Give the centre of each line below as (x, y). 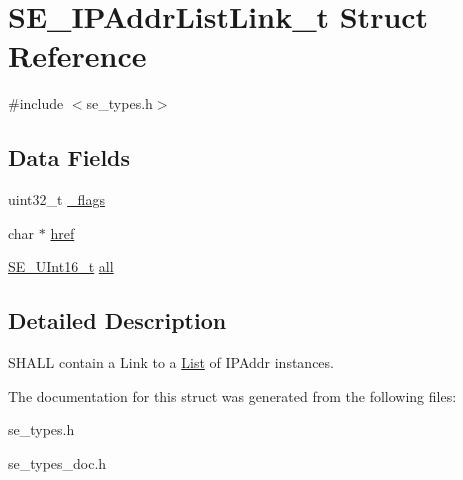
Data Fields (69, 157)
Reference (77, 55)
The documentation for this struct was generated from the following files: (232, 395)
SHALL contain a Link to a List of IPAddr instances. (171, 362)
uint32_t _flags (56, 199)
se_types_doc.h (57, 462)
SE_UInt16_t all (61, 266)
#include (36, 103)
